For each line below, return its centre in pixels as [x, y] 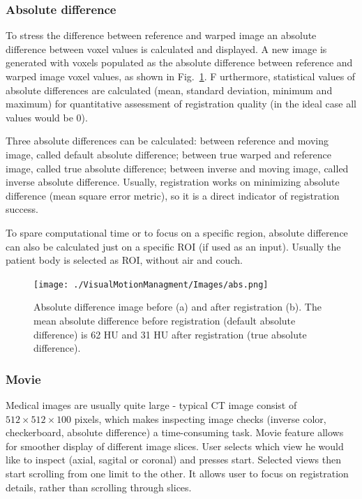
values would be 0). [47, 117]
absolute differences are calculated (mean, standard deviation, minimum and [169, 90]
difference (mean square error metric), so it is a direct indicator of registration [173, 195]
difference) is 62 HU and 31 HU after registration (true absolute [170, 334]
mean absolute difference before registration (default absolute [165, 320]
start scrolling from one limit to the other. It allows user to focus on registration [177, 473]
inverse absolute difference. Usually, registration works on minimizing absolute [173, 182]
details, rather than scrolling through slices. [99, 487]
